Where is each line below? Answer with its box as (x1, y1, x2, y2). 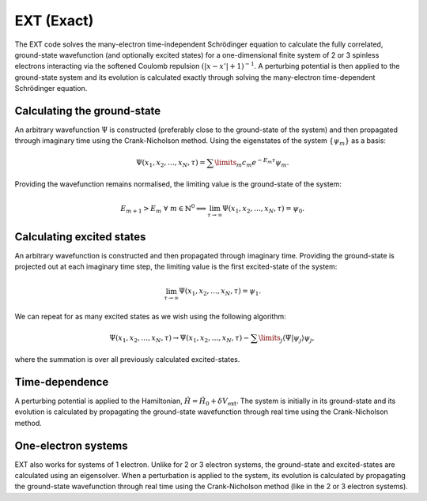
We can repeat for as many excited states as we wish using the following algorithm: (14, 311, 286, 321)
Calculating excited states (14, 230, 146, 243)
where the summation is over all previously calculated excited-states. (14, 355, 240, 364)
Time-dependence (14, 375, 109, 389)
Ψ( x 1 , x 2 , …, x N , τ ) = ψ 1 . (178, 287, 262, 298)
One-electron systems (14, 439, 128, 452)
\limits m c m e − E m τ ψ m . (214, 156, 289, 169)
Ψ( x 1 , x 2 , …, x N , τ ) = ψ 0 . (221, 204, 304, 215)
